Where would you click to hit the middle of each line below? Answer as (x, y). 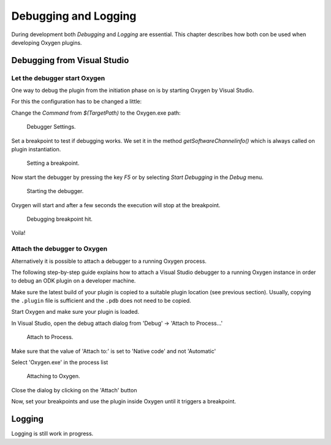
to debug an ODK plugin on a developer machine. (74, 281)
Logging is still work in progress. (52, 434)
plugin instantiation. (36, 150)
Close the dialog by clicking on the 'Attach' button (74, 390)
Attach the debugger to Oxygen (59, 249)
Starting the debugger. (55, 191)
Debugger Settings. (51, 127)
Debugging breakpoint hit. (60, 219)
